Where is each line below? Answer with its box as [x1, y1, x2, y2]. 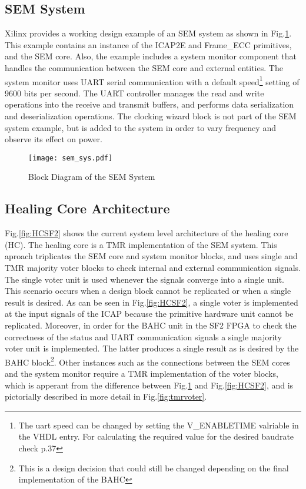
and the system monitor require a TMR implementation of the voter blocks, [5, 367, 278, 380]
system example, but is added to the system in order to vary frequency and [5, 121, 276, 133]
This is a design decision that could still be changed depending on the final [18, 461, 289, 474]
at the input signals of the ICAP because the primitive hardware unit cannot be [5, 307, 294, 320]
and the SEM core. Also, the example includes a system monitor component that [5, 50, 297, 62]
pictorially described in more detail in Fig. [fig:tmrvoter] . [5, 390, 207, 403]
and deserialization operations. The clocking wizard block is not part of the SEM [5, 110, 297, 122]
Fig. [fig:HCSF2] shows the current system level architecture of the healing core [5, 227, 288, 239]
